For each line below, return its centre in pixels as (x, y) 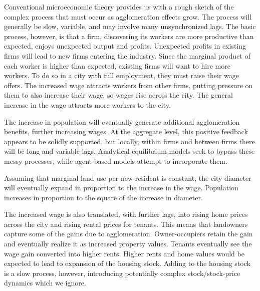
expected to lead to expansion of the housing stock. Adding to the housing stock (127, 263)
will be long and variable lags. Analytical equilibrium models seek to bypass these (129, 151)
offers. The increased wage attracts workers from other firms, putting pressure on (128, 85)
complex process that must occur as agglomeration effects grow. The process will (128, 16)
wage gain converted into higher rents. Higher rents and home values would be (124, 253)
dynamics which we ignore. (45, 283)
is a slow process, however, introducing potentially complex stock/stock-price (122, 273)
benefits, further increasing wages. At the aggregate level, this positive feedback (126, 131)
